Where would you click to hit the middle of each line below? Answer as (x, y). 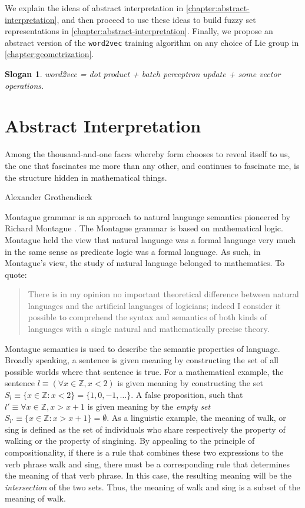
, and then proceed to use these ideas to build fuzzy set (156, 19)
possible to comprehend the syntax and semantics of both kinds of (147, 317)
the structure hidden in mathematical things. (86, 177)
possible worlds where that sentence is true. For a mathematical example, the (144, 371)
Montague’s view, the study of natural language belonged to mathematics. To (145, 263)
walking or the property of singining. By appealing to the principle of (130, 441)
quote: (16, 274)
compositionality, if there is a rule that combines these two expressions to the (144, 452)
